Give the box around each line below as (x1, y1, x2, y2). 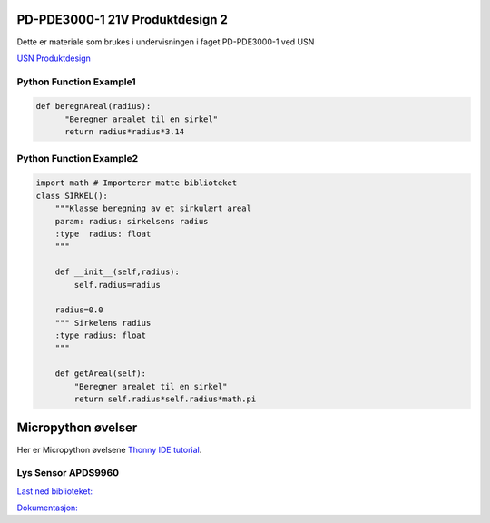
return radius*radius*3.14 (64, 127, 185, 137)
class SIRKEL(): (35, 191, 109, 201)
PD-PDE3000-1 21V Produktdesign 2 (16, 12, 229, 27)
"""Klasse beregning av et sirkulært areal (54, 203, 251, 213)
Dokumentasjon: (16, 502, 79, 513)
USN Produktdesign (16, 53, 91, 64)
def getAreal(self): (54, 369, 147, 379)
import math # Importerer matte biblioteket (35, 178, 238, 188)
